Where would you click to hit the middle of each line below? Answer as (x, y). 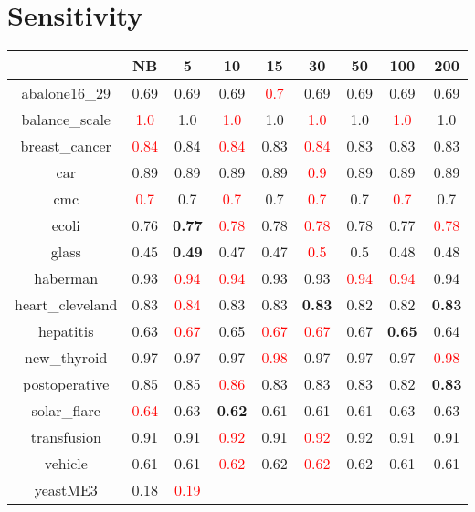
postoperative (66, 384)
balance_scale (66, 120)
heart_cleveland (66, 305)
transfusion (66, 437)
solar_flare (66, 411)
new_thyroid (66, 358)
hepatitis (66, 331)
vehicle (66, 464)
